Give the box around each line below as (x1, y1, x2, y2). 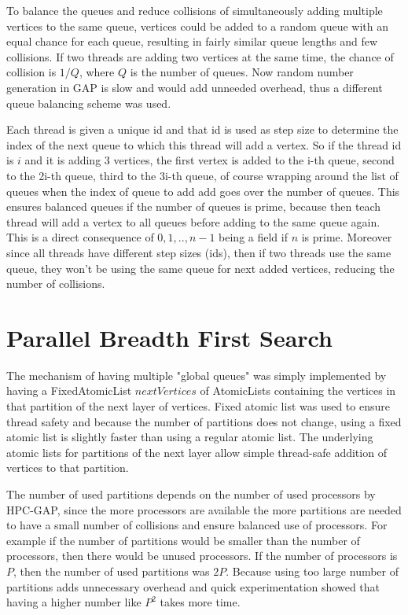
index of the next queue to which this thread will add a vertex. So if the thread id (6, 136, 402, 153)
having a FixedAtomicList (6, 382, 132, 399)
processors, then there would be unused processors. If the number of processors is (6, 547, 398, 564)
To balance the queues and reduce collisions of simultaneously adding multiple (6, 2, 383, 18)
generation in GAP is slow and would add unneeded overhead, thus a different (6, 79, 383, 95)
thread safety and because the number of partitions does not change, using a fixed (6, 413, 402, 429)
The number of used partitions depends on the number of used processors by (6, 485, 376, 502)
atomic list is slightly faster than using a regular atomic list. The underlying (6, 429, 373, 445)
